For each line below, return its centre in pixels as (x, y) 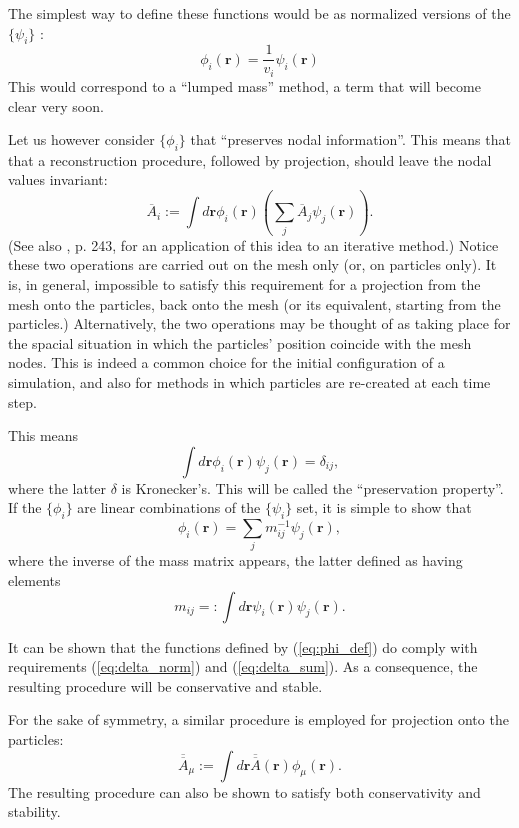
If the (25, 507)
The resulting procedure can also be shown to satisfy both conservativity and (244, 791)
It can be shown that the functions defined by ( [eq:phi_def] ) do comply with (243, 646)
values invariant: (58, 179)
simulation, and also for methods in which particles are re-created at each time (249, 381)
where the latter (57, 487)
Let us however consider (81, 139)
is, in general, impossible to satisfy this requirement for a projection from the (244, 283)
